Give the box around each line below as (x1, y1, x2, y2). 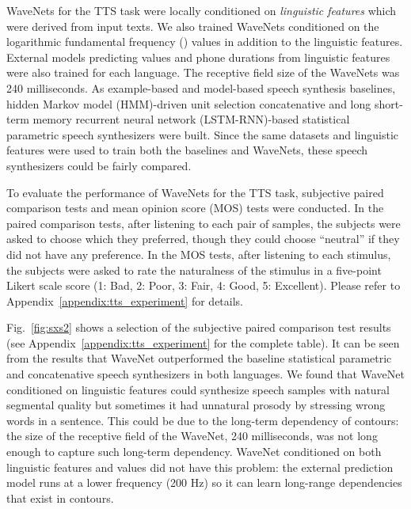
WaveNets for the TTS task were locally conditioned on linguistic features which (6, 2, 397, 18)
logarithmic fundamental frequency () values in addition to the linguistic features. (6, 33, 403, 50)
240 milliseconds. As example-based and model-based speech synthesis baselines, (6, 79, 396, 96)
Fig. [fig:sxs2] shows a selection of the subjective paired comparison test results (6, 319, 391, 336)
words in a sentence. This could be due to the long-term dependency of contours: (6, 412, 399, 428)
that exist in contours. (6, 489, 114, 506)
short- (374, 95, 403, 112)
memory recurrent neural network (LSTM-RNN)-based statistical (32, 111, 350, 127)
